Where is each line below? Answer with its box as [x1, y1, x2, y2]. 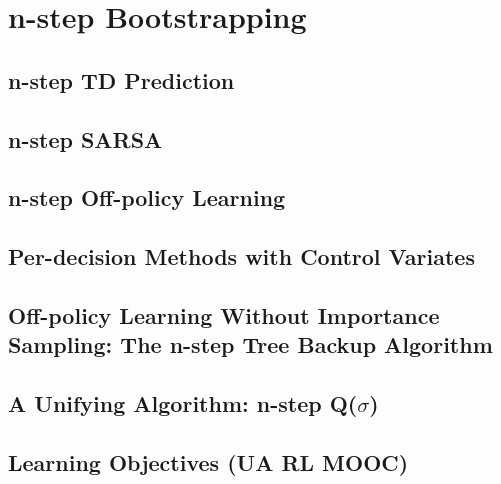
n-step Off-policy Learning [8, 182, 286, 213]
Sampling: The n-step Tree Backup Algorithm [8, 329, 493, 360]
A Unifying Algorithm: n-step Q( [8, 388, 358, 419]
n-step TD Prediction [8, 64, 235, 95]
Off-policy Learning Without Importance [8, 299, 440, 330]
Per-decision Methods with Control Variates [8, 241, 475, 272]
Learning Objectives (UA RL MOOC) [8, 446, 409, 477]
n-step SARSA [8, 123, 163, 154]
